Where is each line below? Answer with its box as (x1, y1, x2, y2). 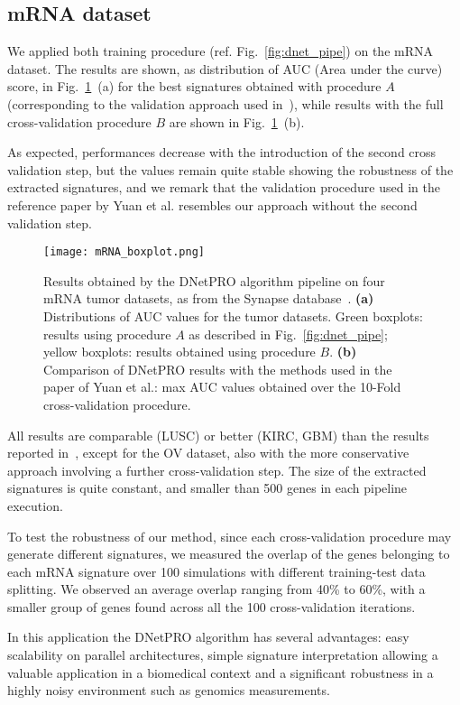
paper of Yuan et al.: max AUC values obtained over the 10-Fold (43, 377, 401, 396)
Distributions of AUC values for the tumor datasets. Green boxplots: (43, 306, 423, 325)
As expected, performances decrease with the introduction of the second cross (7, 143, 437, 162)
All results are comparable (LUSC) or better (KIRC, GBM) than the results (7, 425, 429, 444)
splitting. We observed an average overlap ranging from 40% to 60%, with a (7, 580, 426, 598)
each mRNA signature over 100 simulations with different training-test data (7, 561, 426, 580)
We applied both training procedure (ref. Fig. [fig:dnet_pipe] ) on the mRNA (7, 42, 433, 60)
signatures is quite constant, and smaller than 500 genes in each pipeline (7, 478, 408, 497)
